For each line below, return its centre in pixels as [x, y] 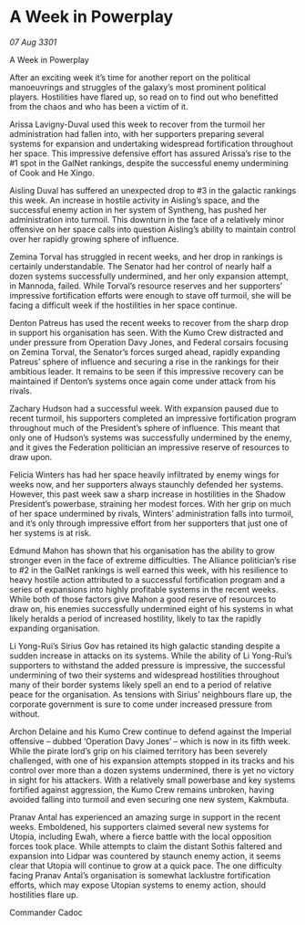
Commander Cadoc [46, 912]
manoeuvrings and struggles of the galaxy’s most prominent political [138, 87]
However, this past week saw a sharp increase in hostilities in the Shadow [148, 494]
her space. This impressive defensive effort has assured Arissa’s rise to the [150, 153]
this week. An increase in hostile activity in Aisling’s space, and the [135, 200]
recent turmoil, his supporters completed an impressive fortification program [153, 418]
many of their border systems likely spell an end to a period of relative [141, 684]
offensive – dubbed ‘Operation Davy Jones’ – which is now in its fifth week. [150, 741]
